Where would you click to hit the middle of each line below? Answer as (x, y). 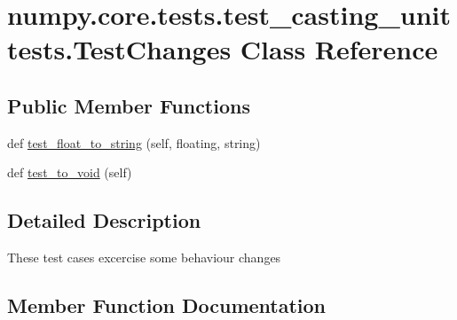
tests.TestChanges (119, 49)
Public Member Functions (129, 105)
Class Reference (339, 49)
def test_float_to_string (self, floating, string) (134, 142)
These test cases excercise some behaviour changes (144, 258)
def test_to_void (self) (70, 172)
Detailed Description (104, 220)
